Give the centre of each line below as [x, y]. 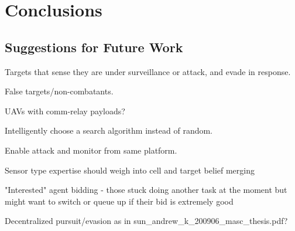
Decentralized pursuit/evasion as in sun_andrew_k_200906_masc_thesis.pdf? [146, 221]
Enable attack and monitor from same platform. [91, 150]
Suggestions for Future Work [94, 47]
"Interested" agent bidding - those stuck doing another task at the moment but [146, 190]
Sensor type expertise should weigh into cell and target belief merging [130, 170]
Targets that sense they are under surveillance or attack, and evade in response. [148, 71]
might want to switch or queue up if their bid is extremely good [119, 201]
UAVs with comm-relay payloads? [65, 111]
